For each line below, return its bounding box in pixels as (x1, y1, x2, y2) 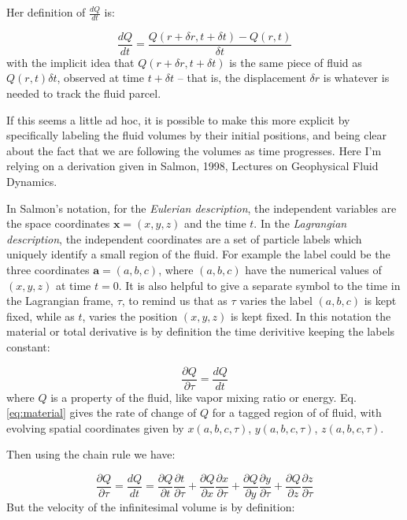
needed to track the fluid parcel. (6, 85, 161, 102)
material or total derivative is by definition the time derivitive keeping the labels (6, 323, 395, 340)
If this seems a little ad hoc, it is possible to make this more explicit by (6, 111, 350, 128)
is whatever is (323, 69, 390, 86)
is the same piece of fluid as (229, 54, 362, 70)
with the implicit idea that (6, 54, 135, 70)
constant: (6, 338, 50, 355)
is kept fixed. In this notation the (230, 307, 391, 324)
